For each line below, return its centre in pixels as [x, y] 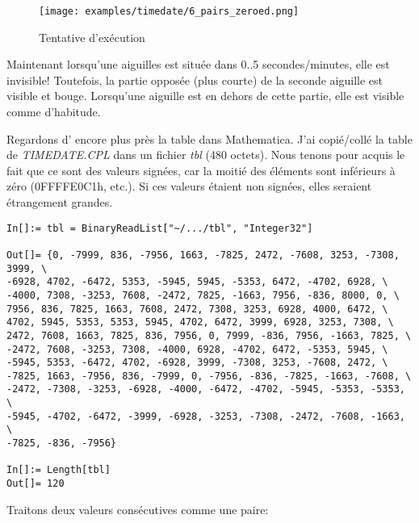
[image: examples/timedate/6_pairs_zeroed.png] [169, 11]
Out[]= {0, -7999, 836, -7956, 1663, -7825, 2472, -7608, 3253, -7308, [203, 255]
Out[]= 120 [36, 484]
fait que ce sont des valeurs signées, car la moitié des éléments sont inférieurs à [201, 170]
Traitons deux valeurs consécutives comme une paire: [138, 509]
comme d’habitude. [54, 112]
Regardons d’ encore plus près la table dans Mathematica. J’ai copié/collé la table [209, 138]
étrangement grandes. [60, 202]
